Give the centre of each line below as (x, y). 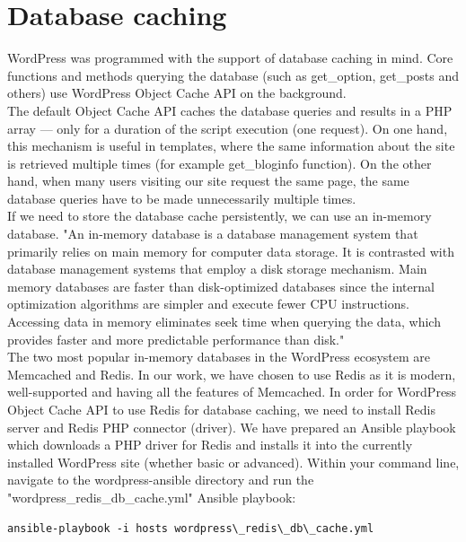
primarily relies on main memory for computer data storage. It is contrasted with (231, 251)
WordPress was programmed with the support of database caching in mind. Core (230, 58)
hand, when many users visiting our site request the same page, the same (208, 181)
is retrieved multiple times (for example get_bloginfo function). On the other (220, 163)
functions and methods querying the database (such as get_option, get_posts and (233, 75)
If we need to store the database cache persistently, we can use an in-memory (220, 216)
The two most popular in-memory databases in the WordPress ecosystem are (219, 357)
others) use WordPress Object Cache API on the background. (177, 93)
